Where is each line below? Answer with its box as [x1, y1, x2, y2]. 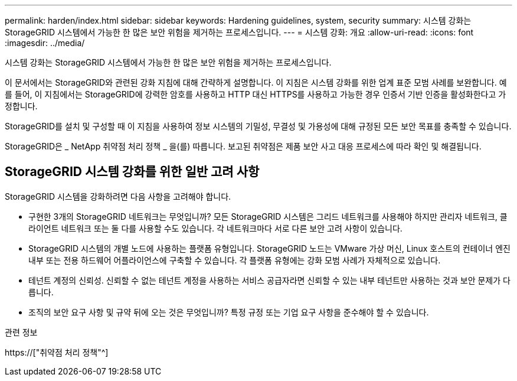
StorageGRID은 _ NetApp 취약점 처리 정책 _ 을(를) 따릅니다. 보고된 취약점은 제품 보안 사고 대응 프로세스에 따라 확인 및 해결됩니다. [5, 141, 482, 151]
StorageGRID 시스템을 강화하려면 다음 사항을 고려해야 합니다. [5, 191, 231, 201]
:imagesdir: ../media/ [5, 38, 85, 48]
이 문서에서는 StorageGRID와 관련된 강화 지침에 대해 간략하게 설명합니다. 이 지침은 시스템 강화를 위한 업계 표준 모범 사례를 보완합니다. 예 [5, 77, 507, 87]
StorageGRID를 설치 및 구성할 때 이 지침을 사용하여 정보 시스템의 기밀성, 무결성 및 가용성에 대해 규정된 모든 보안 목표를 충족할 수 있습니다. [5, 121, 512, 131]
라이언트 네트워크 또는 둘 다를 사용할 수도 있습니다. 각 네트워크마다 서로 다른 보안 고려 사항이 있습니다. [28, 223, 403, 233]
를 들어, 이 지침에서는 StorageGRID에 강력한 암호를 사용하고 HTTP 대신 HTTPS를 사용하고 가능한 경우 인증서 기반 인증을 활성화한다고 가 [5, 89, 506, 99]
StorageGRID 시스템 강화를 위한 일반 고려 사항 [5, 164, 260, 180]
